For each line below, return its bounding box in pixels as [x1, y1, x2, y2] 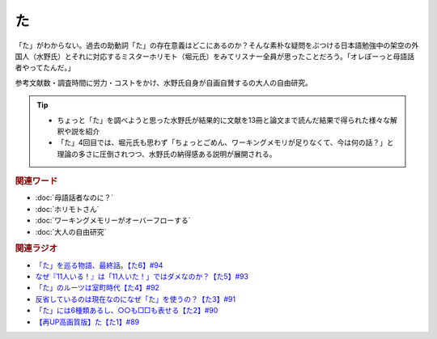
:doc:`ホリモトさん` [35, 204, 100, 214]
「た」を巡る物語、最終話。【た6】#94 [35, 260, 163, 270]
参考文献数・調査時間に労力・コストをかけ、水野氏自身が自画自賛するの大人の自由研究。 [15, 78, 313, 87]
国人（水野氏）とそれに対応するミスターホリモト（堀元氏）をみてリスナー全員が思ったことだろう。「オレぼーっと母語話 [15, 51, 414, 61]
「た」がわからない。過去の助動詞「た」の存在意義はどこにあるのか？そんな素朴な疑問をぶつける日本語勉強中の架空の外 [15, 40, 419, 50]
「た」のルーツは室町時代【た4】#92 [35, 283, 159, 293]
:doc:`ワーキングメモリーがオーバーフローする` [35, 215, 191, 226]
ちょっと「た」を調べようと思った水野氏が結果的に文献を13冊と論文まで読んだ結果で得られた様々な [57, 115, 391, 125]
